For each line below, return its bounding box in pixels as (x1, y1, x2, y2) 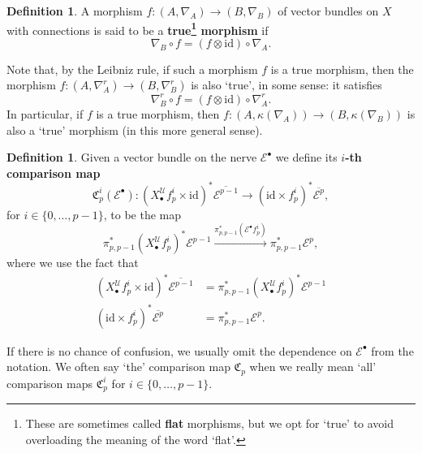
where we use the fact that (6, 254, 139, 271)
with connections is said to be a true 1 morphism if (6, 19, 269, 38)
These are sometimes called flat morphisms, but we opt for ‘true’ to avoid (25, 415, 394, 432)
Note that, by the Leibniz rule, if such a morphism (6, 60, 258, 77)
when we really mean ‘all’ (249, 358, 377, 375)
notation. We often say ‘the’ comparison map (6, 358, 230, 375)
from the (371, 342, 414, 359)
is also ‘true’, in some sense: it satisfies (191, 76, 382, 93)
